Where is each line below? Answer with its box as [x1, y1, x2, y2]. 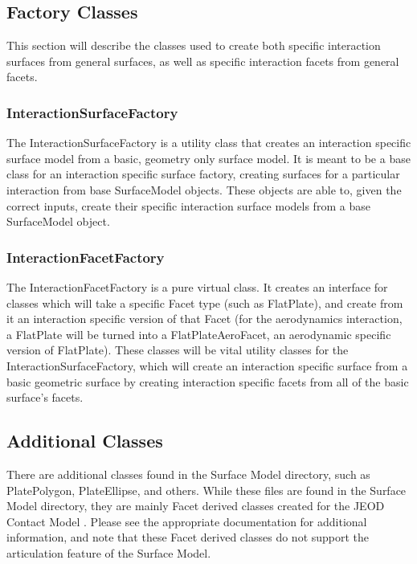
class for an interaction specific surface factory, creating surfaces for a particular [6, 166, 400, 182]
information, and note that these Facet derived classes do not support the [6, 529, 370, 546]
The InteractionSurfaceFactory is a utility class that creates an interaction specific [6, 134, 411, 151]
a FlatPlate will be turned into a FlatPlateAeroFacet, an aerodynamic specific [6, 325, 391, 342]
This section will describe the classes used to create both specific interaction [6, 37, 381, 54]
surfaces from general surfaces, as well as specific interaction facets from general [6, 52, 399, 69]
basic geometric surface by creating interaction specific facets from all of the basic [6, 373, 409, 390]
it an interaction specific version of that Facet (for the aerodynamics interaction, [6, 310, 403, 327]
